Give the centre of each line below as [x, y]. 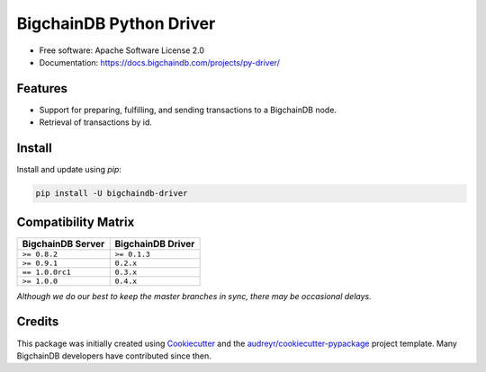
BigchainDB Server [63, 244]
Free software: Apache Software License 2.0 [122, 50]
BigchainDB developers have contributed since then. [114, 356]
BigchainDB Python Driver [116, 23]
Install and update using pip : [69, 170]
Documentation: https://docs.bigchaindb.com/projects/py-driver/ [160, 62]
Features [42, 89]
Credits [38, 322]
